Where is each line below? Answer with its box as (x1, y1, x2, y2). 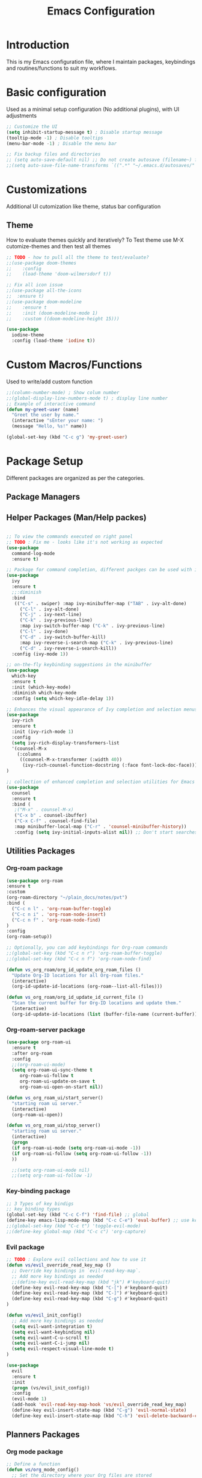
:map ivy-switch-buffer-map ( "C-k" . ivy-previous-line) (19, 623, 165, 629)
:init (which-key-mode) (11, 684, 71, 690)
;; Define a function (6, 1461, 61, 1467)
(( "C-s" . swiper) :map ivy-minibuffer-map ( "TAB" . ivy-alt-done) (14, 600, 187, 606)
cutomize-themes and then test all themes (6, 242, 111, 250)
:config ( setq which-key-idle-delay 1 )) (11, 695, 114, 702)
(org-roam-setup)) (6, 934, 52, 940)
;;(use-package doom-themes (6, 260, 77, 266)
